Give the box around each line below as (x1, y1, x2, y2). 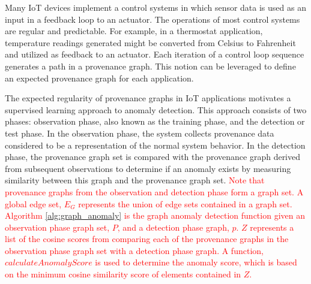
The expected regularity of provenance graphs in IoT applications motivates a (5, 92, 291, 104)
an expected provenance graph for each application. (5, 71, 194, 84)
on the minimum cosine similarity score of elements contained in (5, 268, 241, 280)
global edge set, (5, 197, 62, 210)
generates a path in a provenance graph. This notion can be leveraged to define (5, 59, 296, 72)
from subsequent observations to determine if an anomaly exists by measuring (5, 162, 291, 174)
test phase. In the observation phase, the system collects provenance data (5, 126, 274, 139)
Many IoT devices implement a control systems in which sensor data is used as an (5, 1, 306, 13)
